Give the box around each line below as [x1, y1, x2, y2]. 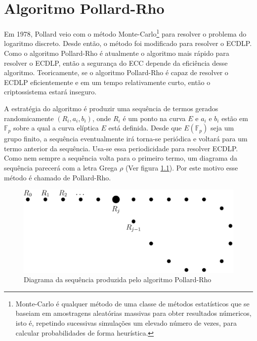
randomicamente [4, 113, 54, 123]
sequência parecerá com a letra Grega [4, 162, 118, 172]
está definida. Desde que [108, 123, 182, 133]
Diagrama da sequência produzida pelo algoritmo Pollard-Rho [24, 274, 212, 285]
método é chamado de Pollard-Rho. [4, 172, 111, 182]
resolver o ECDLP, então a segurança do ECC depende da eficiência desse [4, 57, 228, 68]
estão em [221, 113, 248, 123]
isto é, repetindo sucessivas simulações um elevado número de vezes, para [15, 317, 237, 328]
